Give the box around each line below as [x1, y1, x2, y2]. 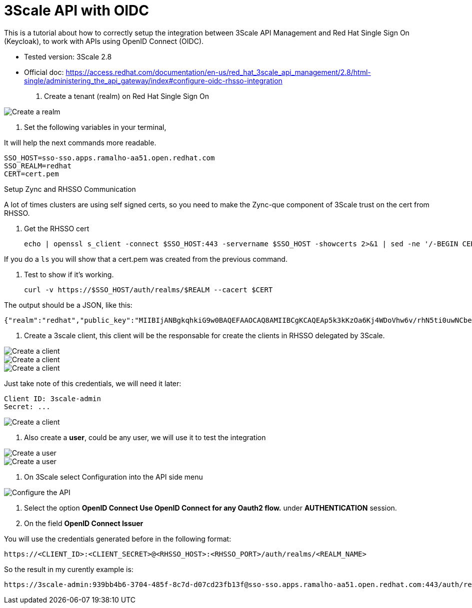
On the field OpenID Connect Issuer [24, 519, 143, 528]
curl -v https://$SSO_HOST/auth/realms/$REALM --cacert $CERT [24, 285, 273, 294]
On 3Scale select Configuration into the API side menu [24, 472, 203, 481]
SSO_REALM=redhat [4, 161, 71, 170]
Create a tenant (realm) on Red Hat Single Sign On [44, 91, 209, 100]
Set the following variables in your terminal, [24, 122, 166, 131]
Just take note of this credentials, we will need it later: [4, 379, 181, 388]
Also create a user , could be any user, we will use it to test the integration [24, 433, 266, 442]
